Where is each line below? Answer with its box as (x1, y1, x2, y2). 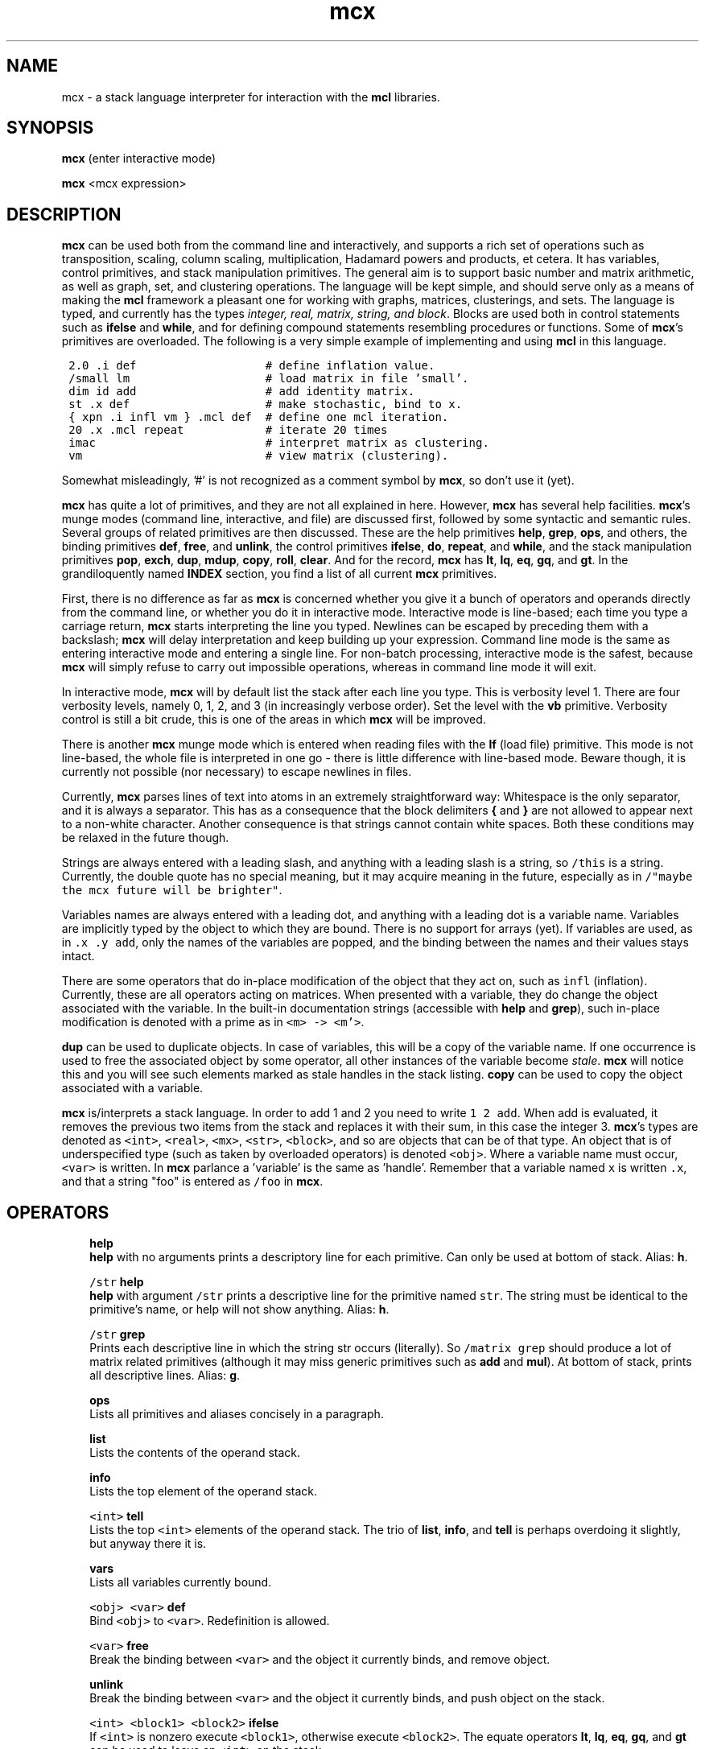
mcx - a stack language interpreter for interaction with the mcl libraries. (61, 89, 440, 104)
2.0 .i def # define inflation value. (68, 359, 435, 373)
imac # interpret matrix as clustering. (68, 436, 489, 450)
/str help (89, 1275, 144, 1289)
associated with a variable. (61, 1081, 204, 1095)
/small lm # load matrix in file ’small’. (68, 372, 469, 386)
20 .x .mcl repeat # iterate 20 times (68, 423, 388, 437)
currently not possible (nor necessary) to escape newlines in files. (61, 765, 412, 779)
